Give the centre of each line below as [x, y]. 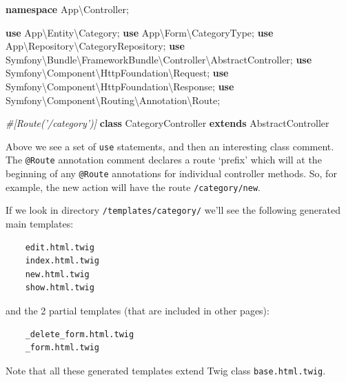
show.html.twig [60, 288]
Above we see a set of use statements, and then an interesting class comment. [170, 146]
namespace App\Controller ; [67, 9]
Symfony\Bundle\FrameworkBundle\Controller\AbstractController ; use [159, 59]
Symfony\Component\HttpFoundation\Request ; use [117, 73]
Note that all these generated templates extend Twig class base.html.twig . [166, 370]
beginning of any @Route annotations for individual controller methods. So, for [171, 173]
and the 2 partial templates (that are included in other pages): [138, 310]
